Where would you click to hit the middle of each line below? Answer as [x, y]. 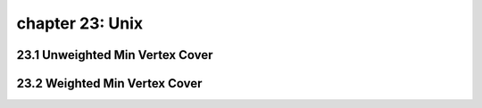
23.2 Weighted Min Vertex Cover [109, 83]
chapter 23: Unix [79, 23]
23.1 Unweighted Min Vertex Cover [115, 55]
